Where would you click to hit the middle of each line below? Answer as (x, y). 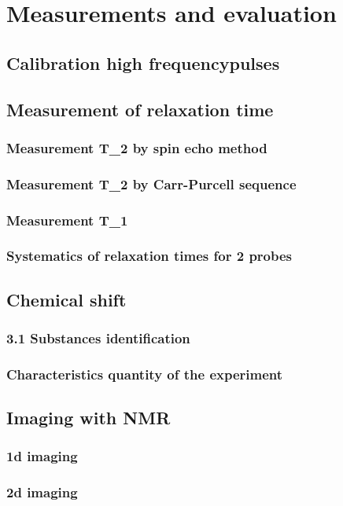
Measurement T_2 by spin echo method (137, 147)
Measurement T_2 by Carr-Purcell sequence (151, 183)
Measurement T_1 (67, 220)
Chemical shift (66, 299)
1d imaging (42, 456)
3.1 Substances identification (98, 338)
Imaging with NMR (89, 418)
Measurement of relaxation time (140, 109)
